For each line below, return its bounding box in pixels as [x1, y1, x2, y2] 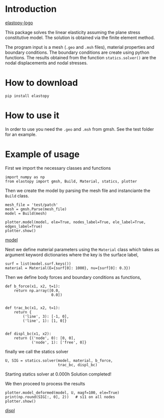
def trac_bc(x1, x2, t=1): [5, 305, 60, 310]
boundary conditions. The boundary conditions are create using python [5, 49, 150, 55]
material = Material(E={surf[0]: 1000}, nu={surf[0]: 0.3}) [5, 266, 131, 270]
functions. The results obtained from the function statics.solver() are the [5, 54, 156, 60]
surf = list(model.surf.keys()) [5, 261, 71, 266]
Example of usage [5, 149, 80, 160]
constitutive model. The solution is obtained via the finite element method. [5, 35, 155, 40]
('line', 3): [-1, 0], [23, 314, 69, 319]
